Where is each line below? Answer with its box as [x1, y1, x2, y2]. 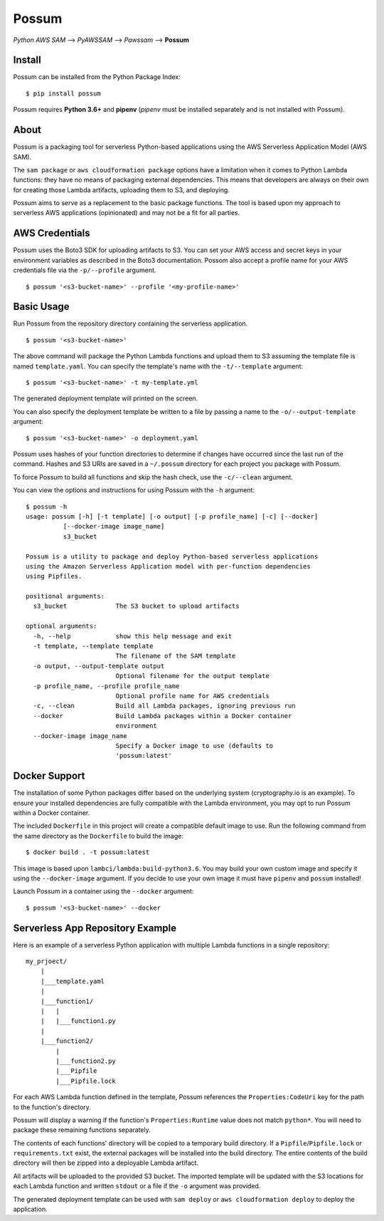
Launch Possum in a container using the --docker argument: [13, 887, 194, 895]
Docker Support [13, 770, 85, 782]
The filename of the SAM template [115, 652, 236, 660]
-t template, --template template [33, 642, 154, 650]
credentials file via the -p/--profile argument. [13, 266, 156, 274]
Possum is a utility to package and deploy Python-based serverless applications [26, 552, 319, 561]
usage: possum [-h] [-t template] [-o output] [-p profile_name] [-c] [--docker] [26, 512, 319, 520]
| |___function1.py [40, 1017, 117, 1025]
